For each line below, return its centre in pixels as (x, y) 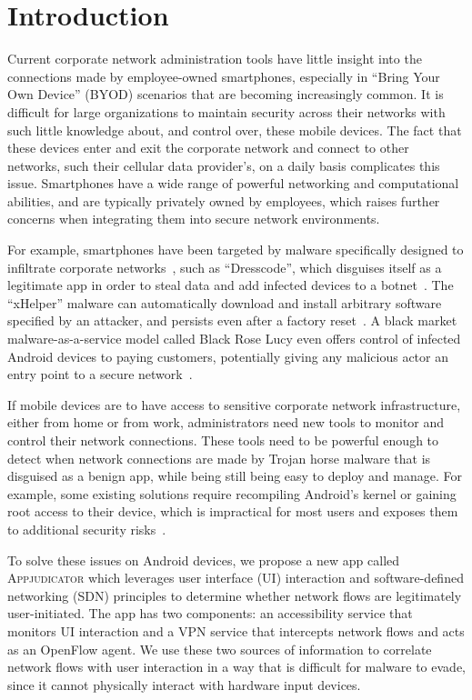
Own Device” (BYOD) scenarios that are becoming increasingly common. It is (226, 94)
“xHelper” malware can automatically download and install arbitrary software (225, 302)
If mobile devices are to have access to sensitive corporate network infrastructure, (234, 404)
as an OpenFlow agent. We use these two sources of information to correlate (220, 649)
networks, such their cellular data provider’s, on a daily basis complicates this (224, 165)
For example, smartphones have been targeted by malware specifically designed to (236, 250)
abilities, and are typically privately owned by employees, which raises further (224, 200)
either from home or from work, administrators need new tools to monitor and (226, 422)
